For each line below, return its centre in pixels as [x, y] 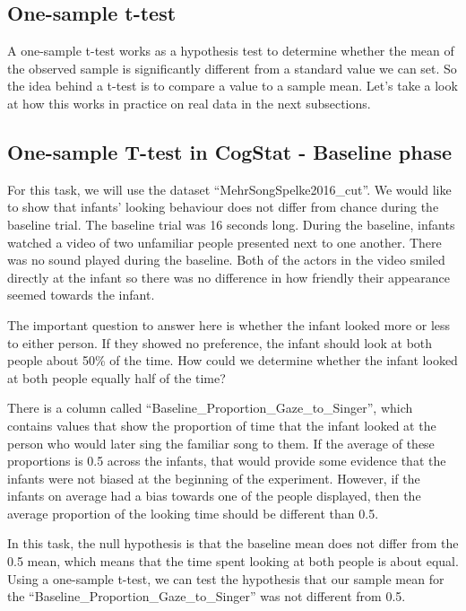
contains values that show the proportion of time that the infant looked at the [222, 425]
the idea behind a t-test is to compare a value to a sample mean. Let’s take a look [233, 86]
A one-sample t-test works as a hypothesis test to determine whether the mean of [231, 51]
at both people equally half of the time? [116, 377]
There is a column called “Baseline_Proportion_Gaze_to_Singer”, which [210, 408]
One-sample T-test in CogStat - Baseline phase [229, 151]
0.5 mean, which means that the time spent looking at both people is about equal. [233, 561]
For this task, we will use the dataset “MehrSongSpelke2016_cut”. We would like [229, 189]
